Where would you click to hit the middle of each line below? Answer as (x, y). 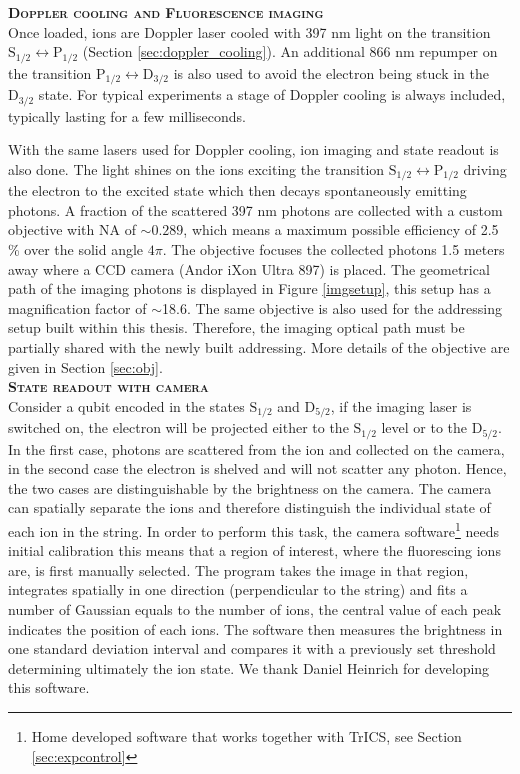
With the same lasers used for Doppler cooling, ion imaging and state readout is (253, 149)
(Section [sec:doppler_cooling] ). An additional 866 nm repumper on (290, 51)
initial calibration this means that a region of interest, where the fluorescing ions (254, 550)
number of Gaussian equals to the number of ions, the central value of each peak (255, 609)
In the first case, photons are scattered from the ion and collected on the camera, (256, 448)
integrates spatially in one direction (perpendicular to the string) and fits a (238, 589)
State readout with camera (108, 386)
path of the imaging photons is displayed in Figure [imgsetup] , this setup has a (249, 288)
